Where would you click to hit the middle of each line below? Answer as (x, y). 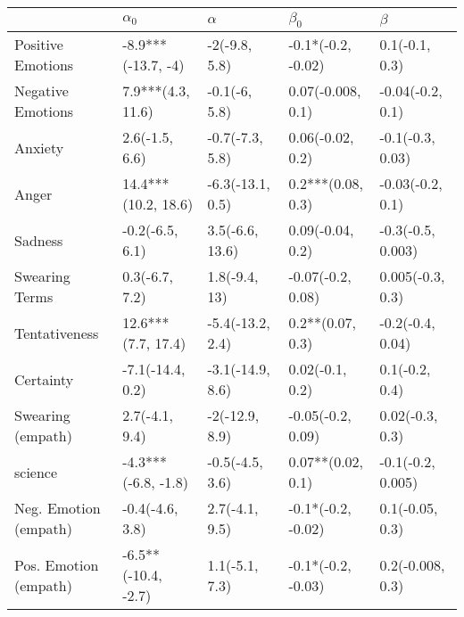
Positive (39, 45)
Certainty (44, 379)
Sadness (39, 240)
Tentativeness (57, 333)
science (36, 472)
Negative (41, 91)
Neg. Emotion (58, 508)
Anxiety (39, 147)
